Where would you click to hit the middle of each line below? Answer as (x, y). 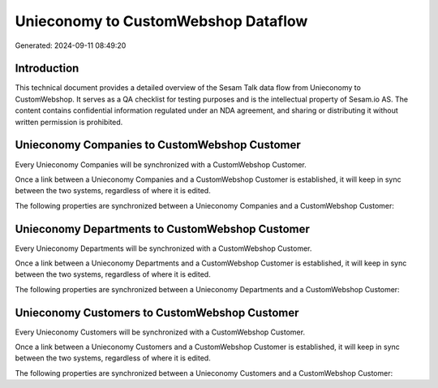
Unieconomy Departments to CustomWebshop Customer (162, 228)
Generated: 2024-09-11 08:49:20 (71, 45)
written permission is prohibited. (69, 122)
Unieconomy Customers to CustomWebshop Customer (157, 313)
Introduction (47, 69)
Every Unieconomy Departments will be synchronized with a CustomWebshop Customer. (163, 248)
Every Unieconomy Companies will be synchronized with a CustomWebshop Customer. (161, 164)
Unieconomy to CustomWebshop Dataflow (161, 21)
